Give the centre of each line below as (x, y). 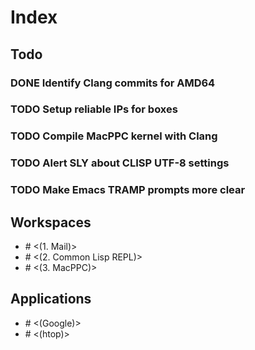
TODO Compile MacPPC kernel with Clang (114, 136)
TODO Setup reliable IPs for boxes (94, 109)
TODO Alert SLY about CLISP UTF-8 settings (120, 163)
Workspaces (51, 222)
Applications (51, 299)
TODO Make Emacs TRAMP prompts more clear (128, 190)
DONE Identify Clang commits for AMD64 (113, 83)
